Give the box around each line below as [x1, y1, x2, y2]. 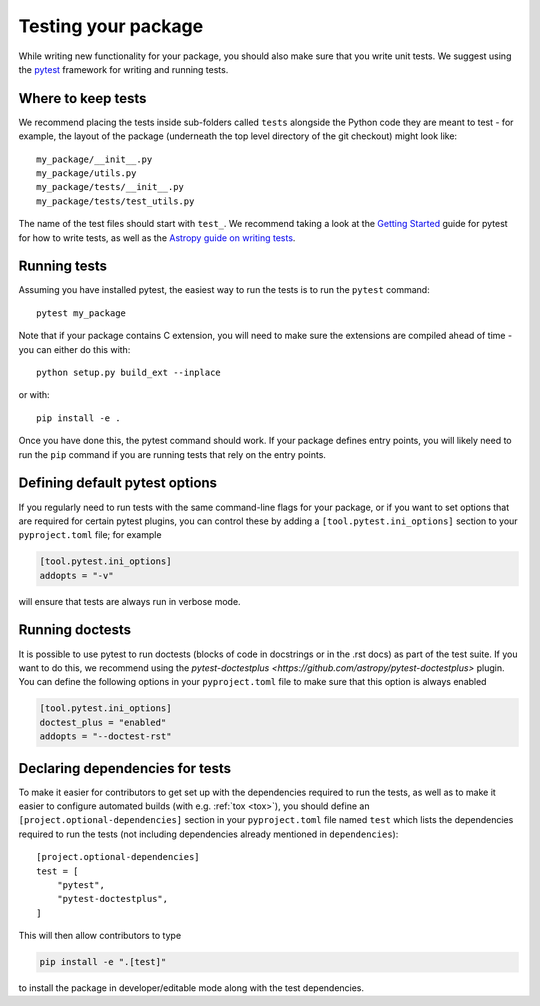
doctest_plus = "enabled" [39, 716, 167, 728]
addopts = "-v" [39, 570, 114, 581]
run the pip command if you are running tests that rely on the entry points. [18, 448, 327, 460]
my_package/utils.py [36, 168, 137, 179]
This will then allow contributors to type [18, 930, 182, 942]
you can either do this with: [18, 343, 131, 355]
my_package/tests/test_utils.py [36, 195, 195, 207]
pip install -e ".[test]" [39, 956, 167, 968]
